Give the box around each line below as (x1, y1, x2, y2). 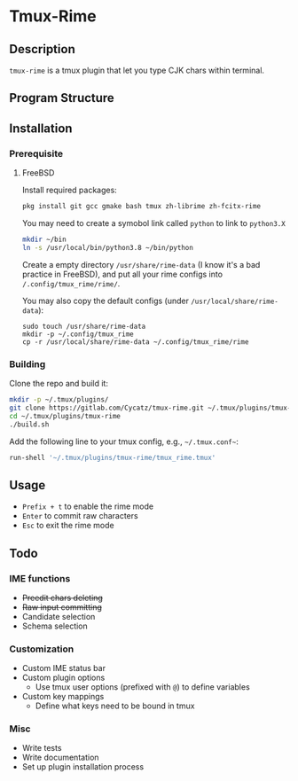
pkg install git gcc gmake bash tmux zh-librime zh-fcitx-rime (21, 202, 262, 211)
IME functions (9, 572, 71, 584)
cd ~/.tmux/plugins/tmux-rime (9, 411, 122, 420)
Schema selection (21, 621, 89, 631)
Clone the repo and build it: (9, 379, 109, 388)
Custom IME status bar (21, 663, 106, 674)
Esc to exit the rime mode (21, 520, 114, 531)
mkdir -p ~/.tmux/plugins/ (9, 395, 109, 404)
